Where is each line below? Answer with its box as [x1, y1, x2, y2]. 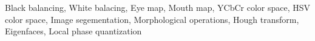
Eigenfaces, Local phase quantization [5, 25, 142, 37]
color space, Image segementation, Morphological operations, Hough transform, [5, 13, 299, 25]
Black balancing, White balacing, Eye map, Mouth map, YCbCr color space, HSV [5, 1, 311, 13]
